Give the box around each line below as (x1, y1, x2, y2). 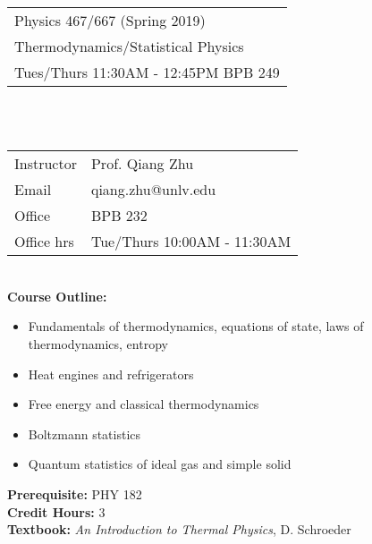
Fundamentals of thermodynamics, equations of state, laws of (28, 317, 364, 336)
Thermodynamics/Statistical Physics (14, 36, 244, 56)
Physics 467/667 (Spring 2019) (14, 10, 206, 30)
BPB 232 (90, 205, 148, 226)
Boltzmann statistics (28, 424, 141, 443)
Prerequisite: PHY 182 (7, 484, 142, 503)
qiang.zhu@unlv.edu (90, 179, 216, 200)
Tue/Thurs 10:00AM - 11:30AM (90, 231, 292, 252)
